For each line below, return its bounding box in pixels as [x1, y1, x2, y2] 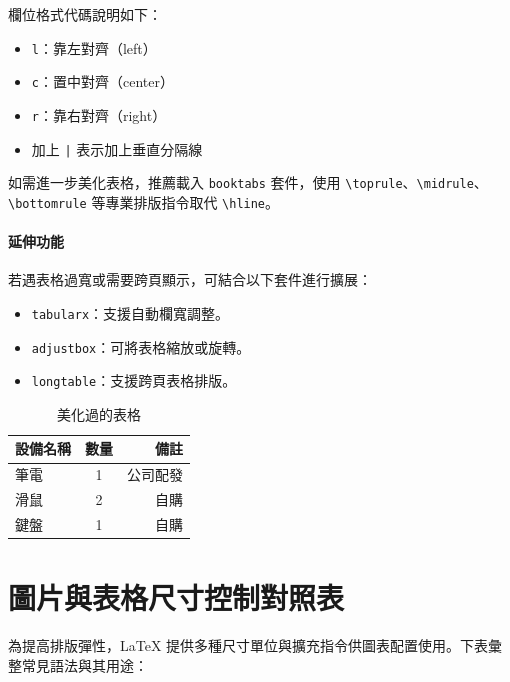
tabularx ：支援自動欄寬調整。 [31, 302, 230, 323]
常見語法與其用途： [21, 654, 148, 675]
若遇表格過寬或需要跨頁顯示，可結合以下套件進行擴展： [8, 269, 372, 290]
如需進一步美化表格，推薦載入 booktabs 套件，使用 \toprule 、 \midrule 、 [8, 172, 488, 193]
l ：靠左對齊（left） [31, 37, 157, 58]
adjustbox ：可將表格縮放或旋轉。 [31, 336, 251, 357]
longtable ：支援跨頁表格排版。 [31, 370, 237, 391]
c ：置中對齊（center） [31, 71, 174, 92]
